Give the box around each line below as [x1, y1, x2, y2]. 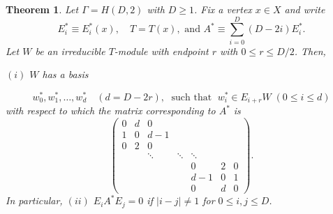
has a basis [42, 67, 89, 82]
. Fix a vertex [194, 2, 252, 16]
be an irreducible [35, 43, 105, 58]
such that [171, 92, 212, 102]
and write [284, 2, 325, 16]
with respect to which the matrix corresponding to [6, 103, 216, 118]
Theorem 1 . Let [6, 2, 79, 16]
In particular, [6, 193, 63, 208]
